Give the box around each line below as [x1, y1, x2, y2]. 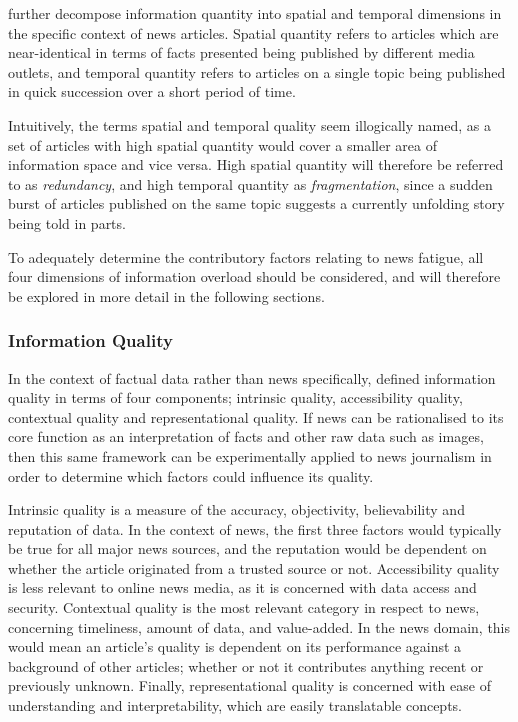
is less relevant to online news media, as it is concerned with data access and [8, 577, 477, 598]
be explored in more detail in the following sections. [8, 285, 325, 306]
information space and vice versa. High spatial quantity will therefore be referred [8, 154, 504, 175]
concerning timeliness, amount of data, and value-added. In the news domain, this [8, 616, 511, 637]
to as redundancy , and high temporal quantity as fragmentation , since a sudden [8, 173, 493, 194]
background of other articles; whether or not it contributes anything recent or [8, 655, 484, 676]
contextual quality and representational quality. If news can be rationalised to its [8, 406, 504, 427]
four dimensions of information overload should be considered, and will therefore [8, 266, 501, 287]
